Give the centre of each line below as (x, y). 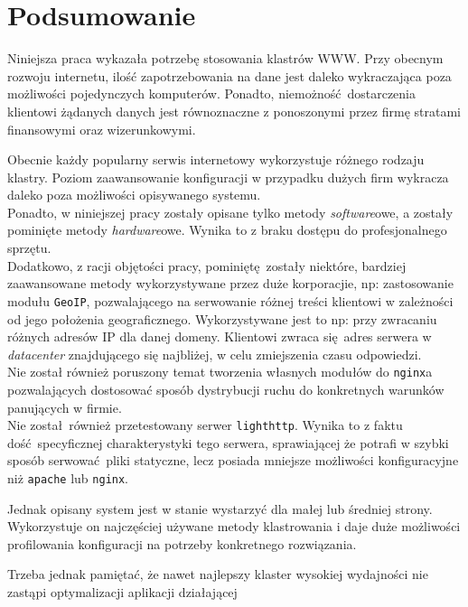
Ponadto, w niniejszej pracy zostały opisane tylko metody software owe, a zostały (230, 212)
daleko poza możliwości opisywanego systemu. (134, 195)
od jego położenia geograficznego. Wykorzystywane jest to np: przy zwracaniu (222, 318)
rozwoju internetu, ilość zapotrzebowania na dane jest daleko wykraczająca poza (229, 75)
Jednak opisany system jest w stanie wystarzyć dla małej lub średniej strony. (220, 508)
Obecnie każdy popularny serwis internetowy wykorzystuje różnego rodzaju (216, 159)
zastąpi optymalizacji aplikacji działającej (122, 592)
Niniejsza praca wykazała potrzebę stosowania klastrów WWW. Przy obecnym (225, 58)
